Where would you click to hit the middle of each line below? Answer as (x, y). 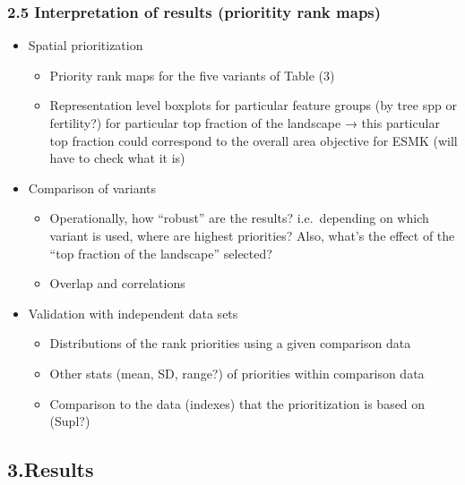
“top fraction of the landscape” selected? (161, 253)
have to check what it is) (117, 158)
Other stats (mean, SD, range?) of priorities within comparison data (237, 373)
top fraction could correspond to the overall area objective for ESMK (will (254, 140)
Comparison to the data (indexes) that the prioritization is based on (237, 403)
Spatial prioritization (86, 45)
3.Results (51, 469)
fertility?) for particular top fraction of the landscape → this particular (245, 123)
